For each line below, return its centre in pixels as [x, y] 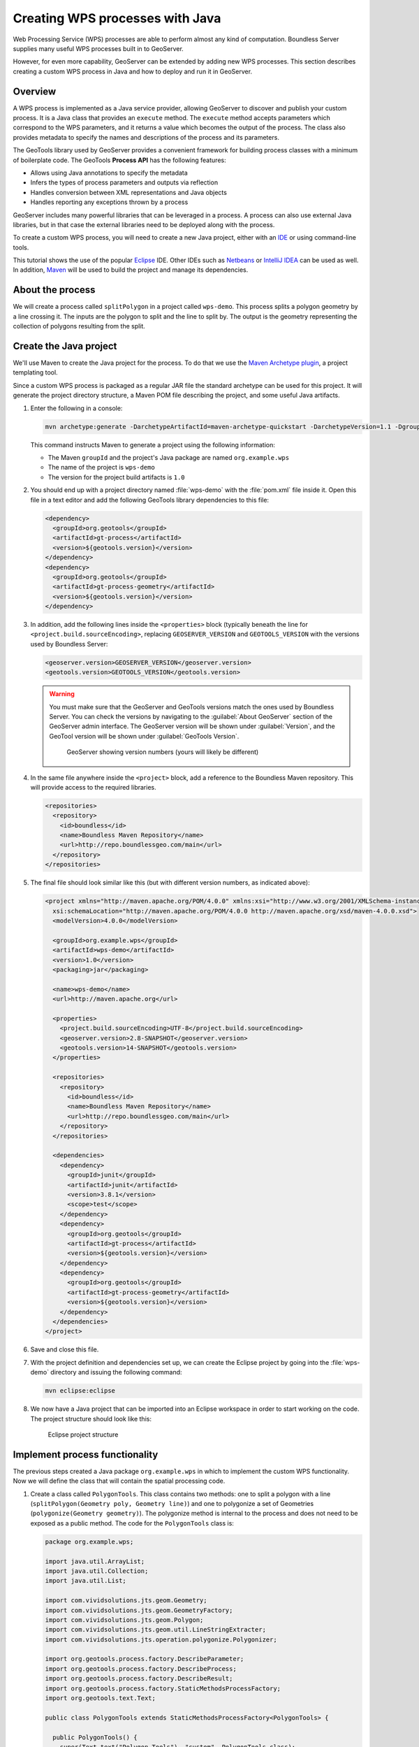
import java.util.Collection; [97, 1571]
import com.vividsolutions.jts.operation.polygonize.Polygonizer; [161, 1639]
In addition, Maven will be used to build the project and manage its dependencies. [131, 270]
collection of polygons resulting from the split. [79, 326]
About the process [54, 290]
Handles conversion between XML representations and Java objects [128, 192]
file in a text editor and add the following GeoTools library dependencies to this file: [149, 500]
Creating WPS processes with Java [117, 18]
